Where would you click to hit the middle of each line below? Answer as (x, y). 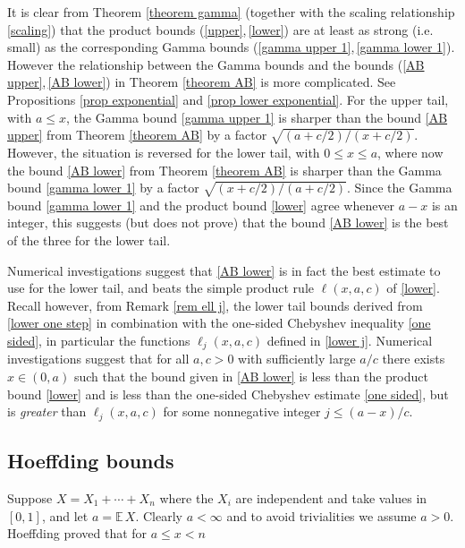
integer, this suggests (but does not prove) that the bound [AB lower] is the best (228, 223)
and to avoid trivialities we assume (321, 515)
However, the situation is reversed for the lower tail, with (164, 152)
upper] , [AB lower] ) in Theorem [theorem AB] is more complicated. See (202, 82)
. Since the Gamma (399, 188)
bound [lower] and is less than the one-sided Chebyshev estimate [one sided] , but (228, 394)
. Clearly (159, 515)
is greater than (47, 411)
